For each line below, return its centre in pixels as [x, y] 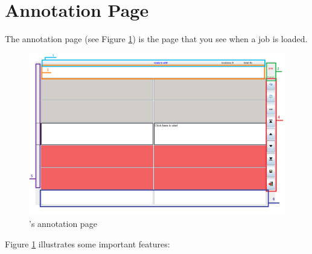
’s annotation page [63, 224]
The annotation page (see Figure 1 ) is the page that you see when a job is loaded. [156, 39]
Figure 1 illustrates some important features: [88, 243]
